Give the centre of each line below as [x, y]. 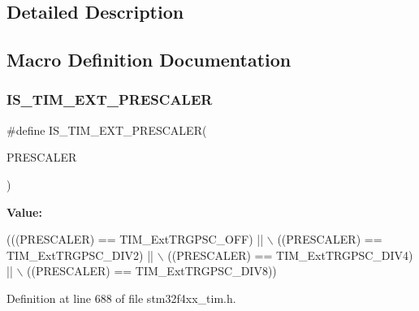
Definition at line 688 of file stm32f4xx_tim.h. [121, 298]
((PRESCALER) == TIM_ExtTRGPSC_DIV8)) [152, 271]
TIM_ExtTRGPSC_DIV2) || [80, 255]
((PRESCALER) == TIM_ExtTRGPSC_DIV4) [290, 255]
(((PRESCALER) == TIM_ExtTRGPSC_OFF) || [135, 239]
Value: [24, 212]
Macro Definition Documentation [149, 60]
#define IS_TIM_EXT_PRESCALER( [107, 130]
